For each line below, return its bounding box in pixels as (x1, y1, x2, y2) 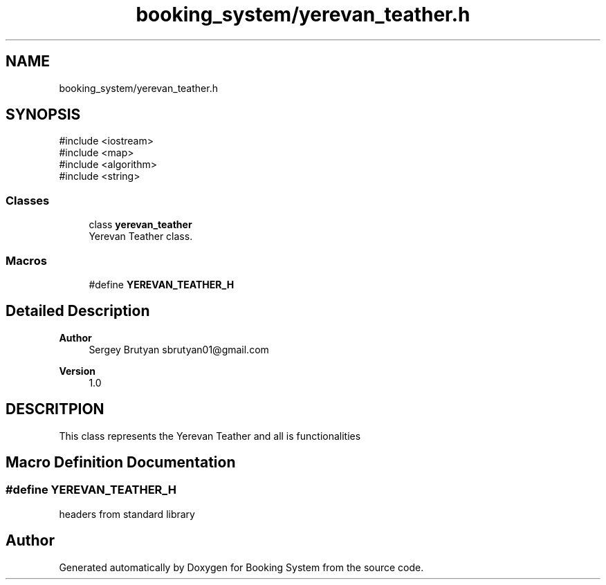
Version (59, 364, 95, 377)
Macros (6, 253, 47, 268)
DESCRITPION (6, 400, 104, 418)
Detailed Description (6, 302, 150, 320)
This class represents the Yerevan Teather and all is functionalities (59, 429, 361, 442)
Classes (6, 193, 50, 207)
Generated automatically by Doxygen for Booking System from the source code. (59, 561, 424, 573)
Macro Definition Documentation (6, 454, 236, 472)
